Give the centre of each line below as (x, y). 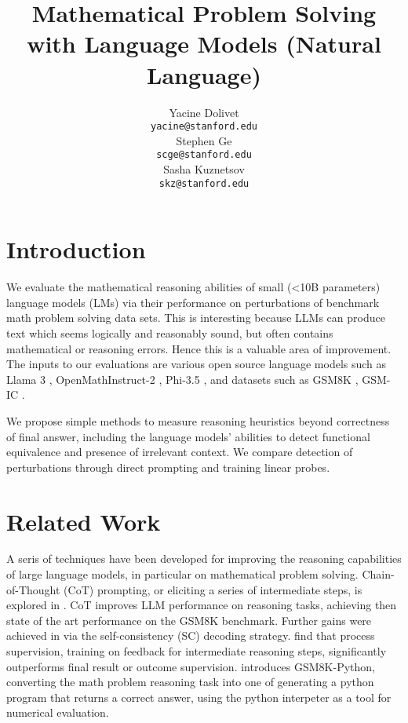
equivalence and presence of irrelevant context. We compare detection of (180, 452)
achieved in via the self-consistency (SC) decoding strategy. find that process (191, 635)
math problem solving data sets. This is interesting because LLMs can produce (196, 318)
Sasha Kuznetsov (204, 169)
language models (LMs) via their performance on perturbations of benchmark (193, 302)
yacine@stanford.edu (204, 127)
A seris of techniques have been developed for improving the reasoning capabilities (204, 559)
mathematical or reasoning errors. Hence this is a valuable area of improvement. (199, 348)
